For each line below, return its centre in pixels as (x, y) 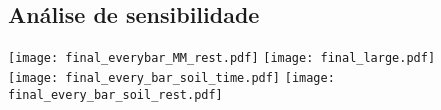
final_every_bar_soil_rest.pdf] (115, 94)
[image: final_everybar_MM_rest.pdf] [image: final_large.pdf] (222, 58)
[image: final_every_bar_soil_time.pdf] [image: (171, 77)
